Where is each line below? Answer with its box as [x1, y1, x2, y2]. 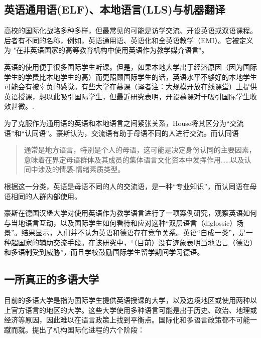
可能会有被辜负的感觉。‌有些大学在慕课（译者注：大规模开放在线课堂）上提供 [4, 81, 257, 92]
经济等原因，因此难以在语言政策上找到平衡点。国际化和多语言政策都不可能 [4, 314, 250, 325]
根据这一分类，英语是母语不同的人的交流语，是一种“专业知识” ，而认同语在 [4, 181, 250, 191]
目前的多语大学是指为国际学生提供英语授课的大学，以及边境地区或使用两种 [4, 295, 250, 305]
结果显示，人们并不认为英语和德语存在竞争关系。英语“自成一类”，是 [21, 227, 246, 238]
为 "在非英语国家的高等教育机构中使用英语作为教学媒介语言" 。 [4, 45, 209, 55]
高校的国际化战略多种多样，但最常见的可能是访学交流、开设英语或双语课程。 [4, 25, 257, 36]
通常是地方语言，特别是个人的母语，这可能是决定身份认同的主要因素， [24, 144, 256, 155]
